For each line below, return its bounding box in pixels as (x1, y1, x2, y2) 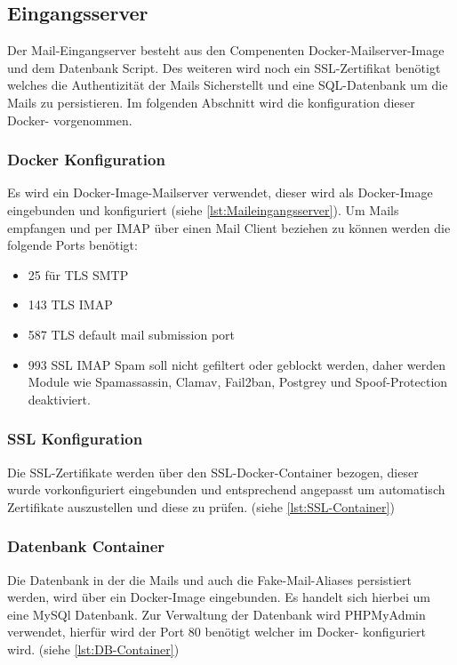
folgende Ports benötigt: (7, 236, 138, 254)
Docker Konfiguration (7, 148, 165, 171)
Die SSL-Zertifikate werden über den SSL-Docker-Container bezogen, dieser (7, 462, 419, 481)
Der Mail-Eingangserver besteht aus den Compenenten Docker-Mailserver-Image (7, 41, 445, 60)
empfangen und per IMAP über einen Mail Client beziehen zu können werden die (7, 218, 451, 236)
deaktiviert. (28, 389, 91, 408)
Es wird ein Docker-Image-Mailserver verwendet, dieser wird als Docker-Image (7, 183, 433, 202)
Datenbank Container (7, 535, 165, 557)
